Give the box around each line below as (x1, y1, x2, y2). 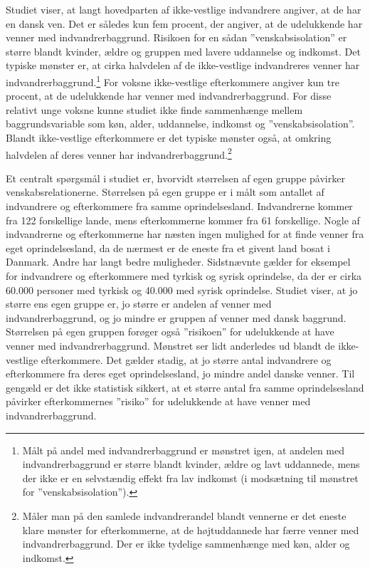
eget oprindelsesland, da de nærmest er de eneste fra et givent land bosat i (6, 240, 330, 255)
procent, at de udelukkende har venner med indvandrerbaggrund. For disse (6, 88, 332, 103)
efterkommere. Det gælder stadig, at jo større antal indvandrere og (41, 352, 332, 367)
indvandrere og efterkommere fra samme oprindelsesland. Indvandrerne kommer (6, 199, 353, 214)
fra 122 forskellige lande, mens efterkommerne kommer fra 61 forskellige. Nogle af (6, 212, 360, 227)
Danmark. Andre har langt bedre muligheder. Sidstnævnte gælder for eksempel (6, 254, 351, 269)
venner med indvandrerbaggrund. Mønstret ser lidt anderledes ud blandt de (6, 338, 335, 353)
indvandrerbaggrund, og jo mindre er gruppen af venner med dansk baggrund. (6, 310, 347, 325)
